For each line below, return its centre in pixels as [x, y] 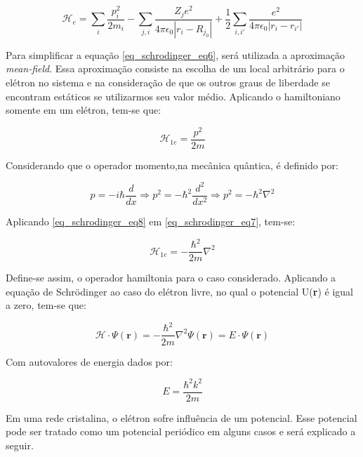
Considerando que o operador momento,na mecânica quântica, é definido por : [172, 165]
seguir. [20, 445]
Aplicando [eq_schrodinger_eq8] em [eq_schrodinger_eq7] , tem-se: [151, 221]
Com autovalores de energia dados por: [89, 361]
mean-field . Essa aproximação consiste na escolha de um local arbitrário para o [175, 68]
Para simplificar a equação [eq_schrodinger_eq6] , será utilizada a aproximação [175, 54]
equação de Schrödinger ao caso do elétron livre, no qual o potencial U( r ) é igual [179, 291]
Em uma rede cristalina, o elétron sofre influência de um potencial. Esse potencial [181, 417]
